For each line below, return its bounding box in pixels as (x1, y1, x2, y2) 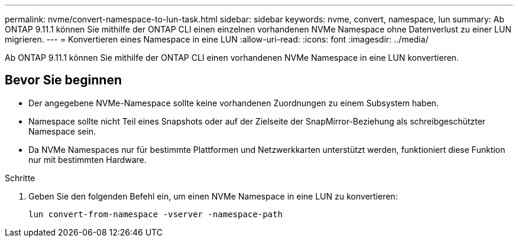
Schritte (5, 172, 35, 183)
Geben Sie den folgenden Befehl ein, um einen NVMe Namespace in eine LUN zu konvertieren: (28, 191, 398, 201)
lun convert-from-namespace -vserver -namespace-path (28, 209, 283, 219)
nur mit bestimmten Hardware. (28, 154, 147, 165)
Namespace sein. (28, 126, 96, 136)
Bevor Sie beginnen (5, 73, 122, 88)
